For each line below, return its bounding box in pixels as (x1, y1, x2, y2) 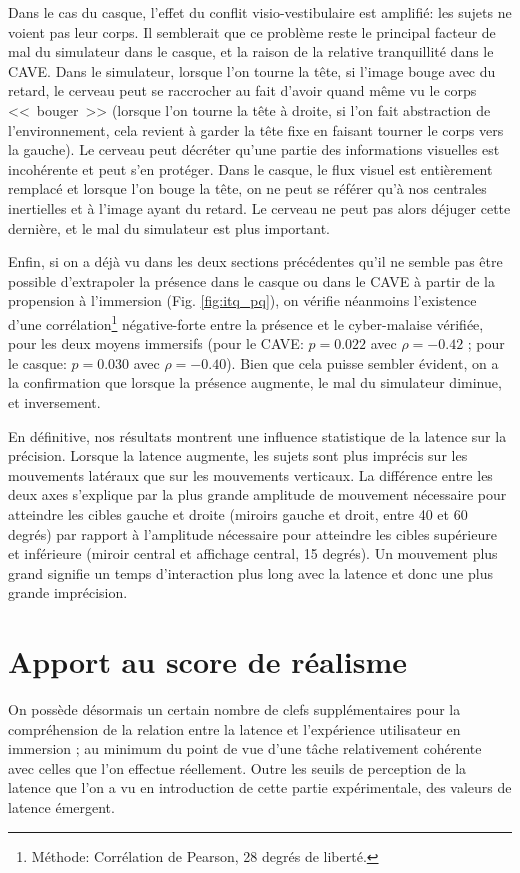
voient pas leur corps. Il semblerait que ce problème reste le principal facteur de (8, 21, 496, 42)
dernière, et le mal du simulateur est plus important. (8, 217, 330, 238)
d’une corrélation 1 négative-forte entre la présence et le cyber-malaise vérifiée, (8, 310, 484, 334)
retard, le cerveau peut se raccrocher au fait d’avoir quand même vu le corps (8, 80, 477, 101)
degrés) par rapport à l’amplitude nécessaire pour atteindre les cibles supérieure (8, 523, 497, 544)
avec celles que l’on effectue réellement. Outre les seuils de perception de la (8, 757, 467, 778)
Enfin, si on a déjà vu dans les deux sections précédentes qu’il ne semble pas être (8, 251, 503, 272)
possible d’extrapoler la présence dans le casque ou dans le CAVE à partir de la (8, 270, 495, 291)
